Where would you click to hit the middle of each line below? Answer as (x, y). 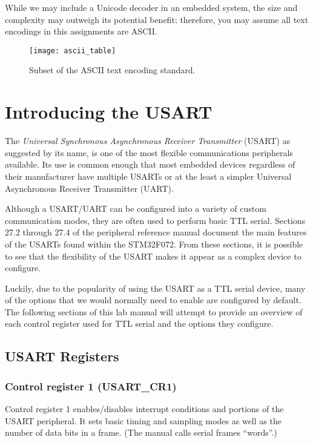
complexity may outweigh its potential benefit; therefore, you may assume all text (157, 19)
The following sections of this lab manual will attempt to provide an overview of (154, 311)
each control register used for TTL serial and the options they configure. (139, 323)
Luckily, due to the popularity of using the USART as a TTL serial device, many (155, 288)
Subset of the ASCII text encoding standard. (112, 70)
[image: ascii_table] (73, 51)
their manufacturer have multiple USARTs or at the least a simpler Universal (148, 176)
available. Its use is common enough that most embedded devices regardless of (150, 164)
